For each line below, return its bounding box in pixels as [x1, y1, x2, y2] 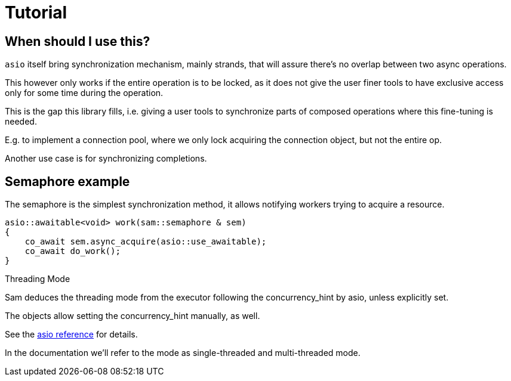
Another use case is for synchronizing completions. [5, 153, 207, 164]
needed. [5, 116, 37, 127]
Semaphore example [5, 174, 130, 189]
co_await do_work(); [24, 246, 121, 256]
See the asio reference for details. [5, 329, 138, 340]
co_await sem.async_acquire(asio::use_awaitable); [24, 237, 267, 247]
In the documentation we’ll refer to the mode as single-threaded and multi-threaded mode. [5, 348, 361, 358]
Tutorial [5, 2, 67, 23]
